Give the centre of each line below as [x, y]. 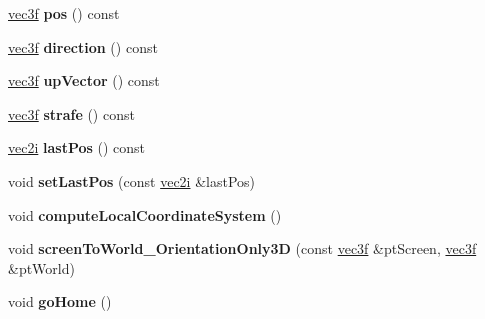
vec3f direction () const [83, 46]
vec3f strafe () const [71, 113]
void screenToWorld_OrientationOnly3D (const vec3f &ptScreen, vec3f [242, 248]
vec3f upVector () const [84, 80]
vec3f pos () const [64, 13]
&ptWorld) [41, 267]
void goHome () [60, 301]
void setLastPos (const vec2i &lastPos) [132, 180]
